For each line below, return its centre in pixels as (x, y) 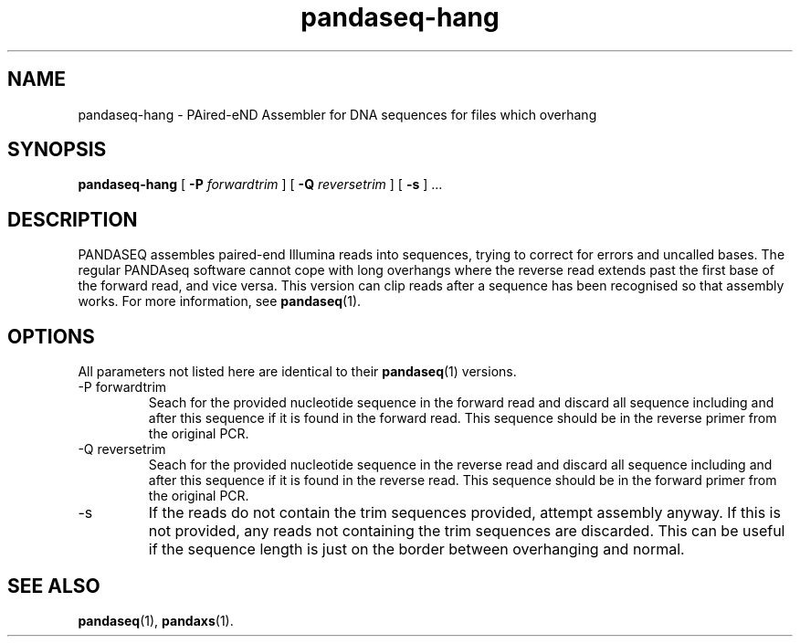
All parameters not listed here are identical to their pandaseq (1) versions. (297, 372)
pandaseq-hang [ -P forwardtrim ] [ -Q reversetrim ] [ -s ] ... (260, 185)
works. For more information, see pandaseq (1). (220, 301)
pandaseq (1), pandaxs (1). (156, 620)
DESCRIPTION (73, 219)
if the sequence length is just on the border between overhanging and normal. (416, 549)
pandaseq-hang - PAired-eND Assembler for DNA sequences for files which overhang (337, 114)
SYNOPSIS (57, 150)
